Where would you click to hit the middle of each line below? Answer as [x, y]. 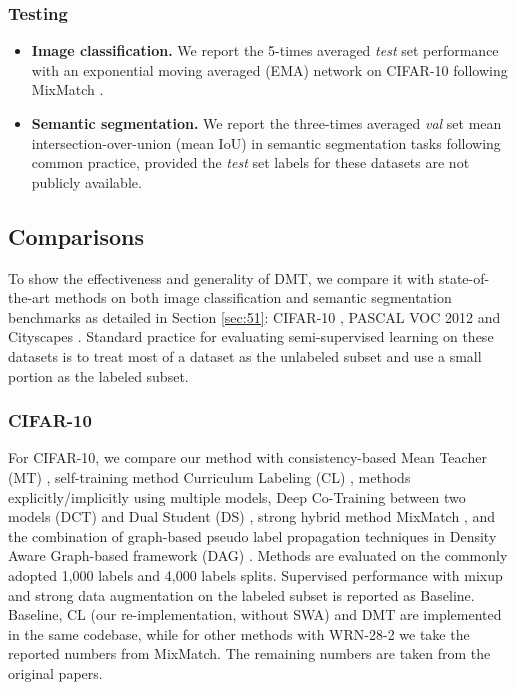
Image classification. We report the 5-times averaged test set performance [265, 50]
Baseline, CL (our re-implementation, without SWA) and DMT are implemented [255, 614]
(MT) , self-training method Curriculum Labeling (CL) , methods [209, 476]
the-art [29, 297]
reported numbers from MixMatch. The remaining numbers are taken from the [249, 653]
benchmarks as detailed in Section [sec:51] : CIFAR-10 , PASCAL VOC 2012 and [254, 316]
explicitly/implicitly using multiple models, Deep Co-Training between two [237, 496]
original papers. [55, 672]
